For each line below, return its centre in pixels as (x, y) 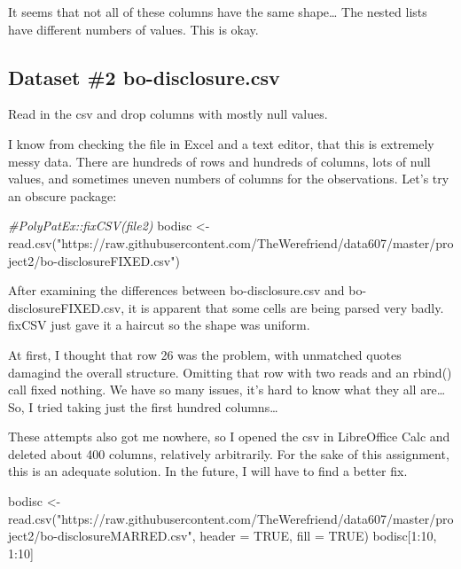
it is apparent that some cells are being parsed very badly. (286, 307)
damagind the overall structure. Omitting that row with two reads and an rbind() (230, 372)
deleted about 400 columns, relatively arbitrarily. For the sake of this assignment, (229, 453)
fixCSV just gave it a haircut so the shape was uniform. (159, 325)
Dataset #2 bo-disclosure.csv (144, 77)
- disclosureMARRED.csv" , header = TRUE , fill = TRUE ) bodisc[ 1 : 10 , (245, 536)
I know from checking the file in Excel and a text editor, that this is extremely (221, 143)
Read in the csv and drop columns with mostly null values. (168, 114)
